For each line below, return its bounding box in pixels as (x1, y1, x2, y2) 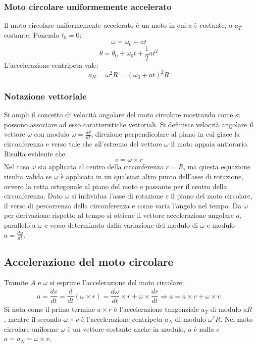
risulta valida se (4, 171, 52, 182)
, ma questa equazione (183, 161, 251, 172)
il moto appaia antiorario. (171, 139, 249, 149)
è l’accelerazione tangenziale (114, 304, 199, 314)
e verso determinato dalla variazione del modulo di (44, 220, 198, 230)
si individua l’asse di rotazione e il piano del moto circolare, (71, 191, 253, 201)
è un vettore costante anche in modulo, (67, 323, 186, 334)
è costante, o (194, 20, 233, 30)
